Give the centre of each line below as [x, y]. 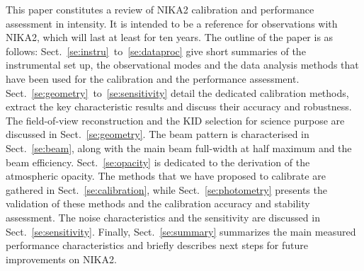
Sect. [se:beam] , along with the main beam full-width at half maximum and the [179, 148]
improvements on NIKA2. [61, 259]
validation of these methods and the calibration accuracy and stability [158, 203]
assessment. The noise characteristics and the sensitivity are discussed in [163, 217]
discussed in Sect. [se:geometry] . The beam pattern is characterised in [158, 134]
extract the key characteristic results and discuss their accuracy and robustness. [179, 106]
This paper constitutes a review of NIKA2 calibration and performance [160, 9]
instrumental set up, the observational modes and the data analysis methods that [182, 65]
